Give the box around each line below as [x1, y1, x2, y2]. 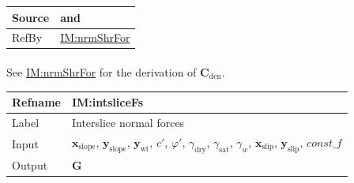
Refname [12, 94, 61, 110]
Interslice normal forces [71, 114, 185, 130]
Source [12, 9, 50, 25]
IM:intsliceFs [71, 94, 143, 110]
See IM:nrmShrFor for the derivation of [6, 64, 197, 80]
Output [12, 156, 48, 173]
